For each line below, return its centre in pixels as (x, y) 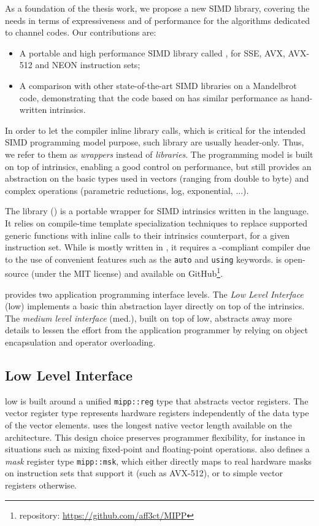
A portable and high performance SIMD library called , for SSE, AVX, (152, 52)
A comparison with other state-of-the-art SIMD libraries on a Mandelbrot (158, 85)
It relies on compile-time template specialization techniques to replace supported (156, 222)
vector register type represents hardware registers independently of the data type (157, 413)
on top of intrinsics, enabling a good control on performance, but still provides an (158, 166)
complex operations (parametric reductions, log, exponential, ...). (127, 190)
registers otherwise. (41, 485)
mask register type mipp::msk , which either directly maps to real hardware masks (158, 461)
